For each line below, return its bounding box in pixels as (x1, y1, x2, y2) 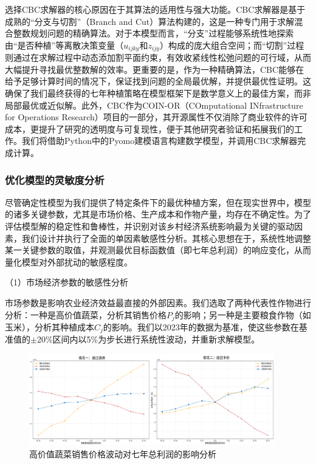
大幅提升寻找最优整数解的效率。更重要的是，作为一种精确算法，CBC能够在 (5, 63, 304, 75)
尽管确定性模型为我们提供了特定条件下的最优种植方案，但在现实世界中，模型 (5, 196, 311, 208)
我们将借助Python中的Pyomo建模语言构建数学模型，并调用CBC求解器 (21, 134, 298, 147)
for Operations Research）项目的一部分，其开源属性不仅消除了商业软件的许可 (5, 111, 307, 123)
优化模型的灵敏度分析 (5, 172, 105, 187)
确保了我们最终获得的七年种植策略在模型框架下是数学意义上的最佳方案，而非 (5, 87, 311, 100)
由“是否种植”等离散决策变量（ (5, 38, 124, 51)
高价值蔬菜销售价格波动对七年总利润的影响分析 (29, 447, 216, 460)
